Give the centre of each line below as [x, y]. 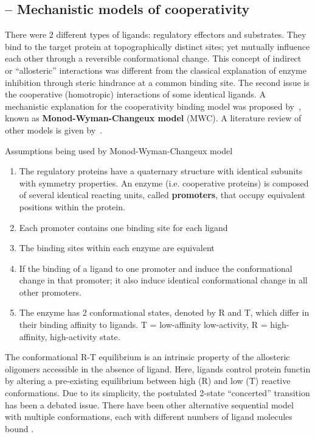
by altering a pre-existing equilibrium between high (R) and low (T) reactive [148, 381]
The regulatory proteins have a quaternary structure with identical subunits [161, 171]
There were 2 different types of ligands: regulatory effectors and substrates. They [156, 34]
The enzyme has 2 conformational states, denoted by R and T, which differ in [164, 312]
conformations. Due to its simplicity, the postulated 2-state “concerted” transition [157, 393]
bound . [19, 428]
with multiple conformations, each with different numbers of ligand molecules [149, 417]
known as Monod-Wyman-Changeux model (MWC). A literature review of [153, 118]
